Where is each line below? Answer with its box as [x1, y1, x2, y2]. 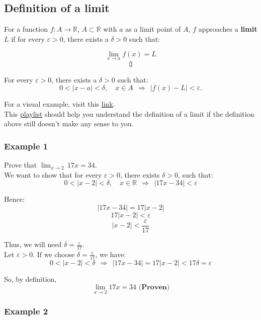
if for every [11, 33, 45, 44]
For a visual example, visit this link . [4, 99, 115, 109]
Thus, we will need [4, 239, 62, 250]
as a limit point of [125, 24, 181, 34]
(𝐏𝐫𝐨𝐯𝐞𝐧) [138, 284, 170, 291]
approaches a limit [198, 24, 257, 34]
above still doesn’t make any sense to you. [4, 118, 134, 129]
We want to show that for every [4, 169, 102, 180]
